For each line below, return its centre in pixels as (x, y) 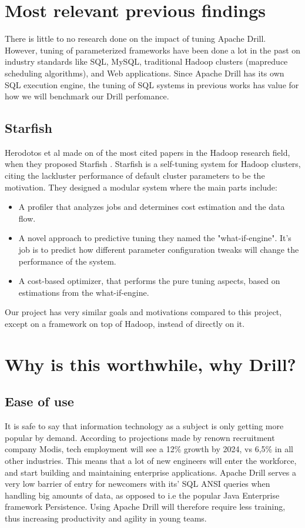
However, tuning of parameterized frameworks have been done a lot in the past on (153, 50)
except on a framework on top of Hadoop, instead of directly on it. (125, 324)
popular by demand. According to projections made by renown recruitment (140, 437)
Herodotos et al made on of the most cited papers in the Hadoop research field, (148, 152)
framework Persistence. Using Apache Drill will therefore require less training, (145, 507)
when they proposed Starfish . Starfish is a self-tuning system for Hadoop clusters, (153, 164)
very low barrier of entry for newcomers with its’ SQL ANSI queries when (138, 484)
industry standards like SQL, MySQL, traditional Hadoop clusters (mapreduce (146, 61)
